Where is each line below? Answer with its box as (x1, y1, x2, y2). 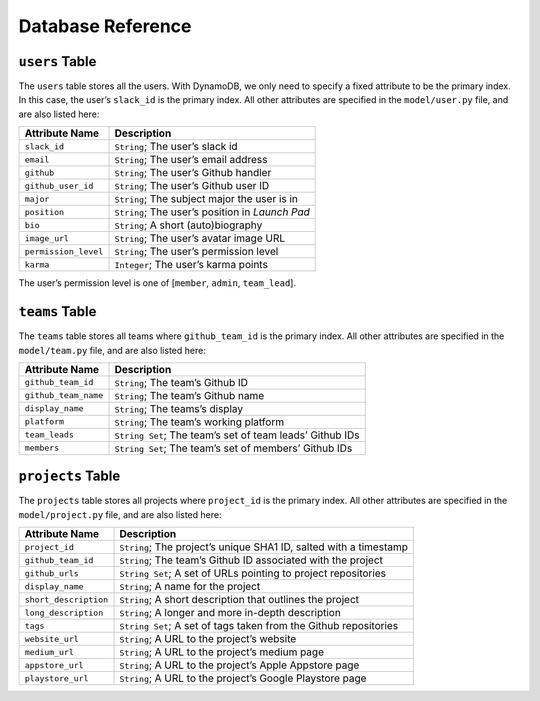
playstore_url (24, 673, 89, 684)
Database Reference (18, 15, 192, 37)
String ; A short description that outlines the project (119, 593, 360, 607)
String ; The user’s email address (114, 153, 268, 167)
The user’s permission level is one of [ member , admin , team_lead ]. (18, 277, 297, 289)
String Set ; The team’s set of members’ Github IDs (114, 441, 353, 455)
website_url (24, 633, 79, 644)
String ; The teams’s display (114, 401, 244, 415)
